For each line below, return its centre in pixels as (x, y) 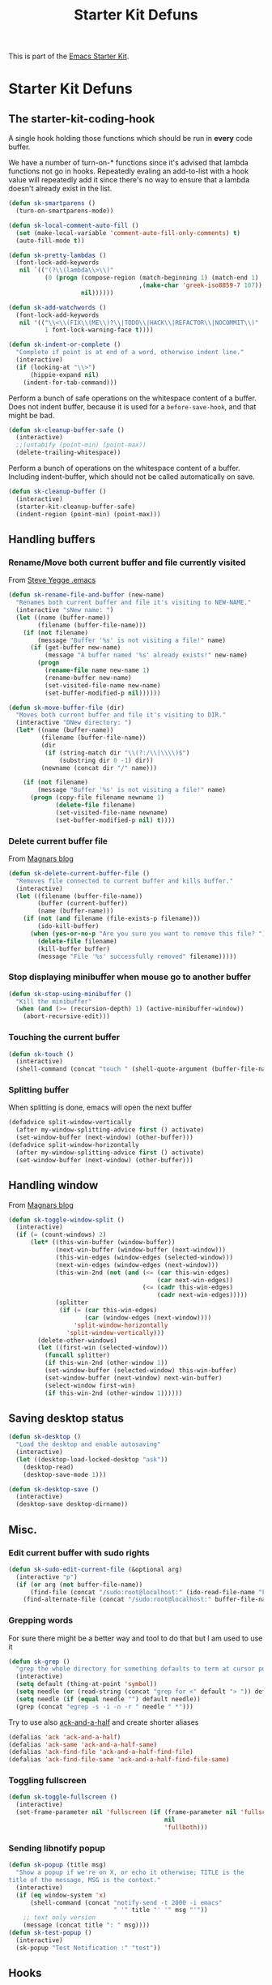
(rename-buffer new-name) (88, 678)
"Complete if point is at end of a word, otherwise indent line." (130, 353)
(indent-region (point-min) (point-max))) (88, 514)
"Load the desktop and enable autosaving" (88, 1444)
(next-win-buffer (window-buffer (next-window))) (141, 1250)
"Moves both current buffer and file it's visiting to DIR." (121, 715)
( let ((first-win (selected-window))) (103, 1348)
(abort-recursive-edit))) (67, 1016)
